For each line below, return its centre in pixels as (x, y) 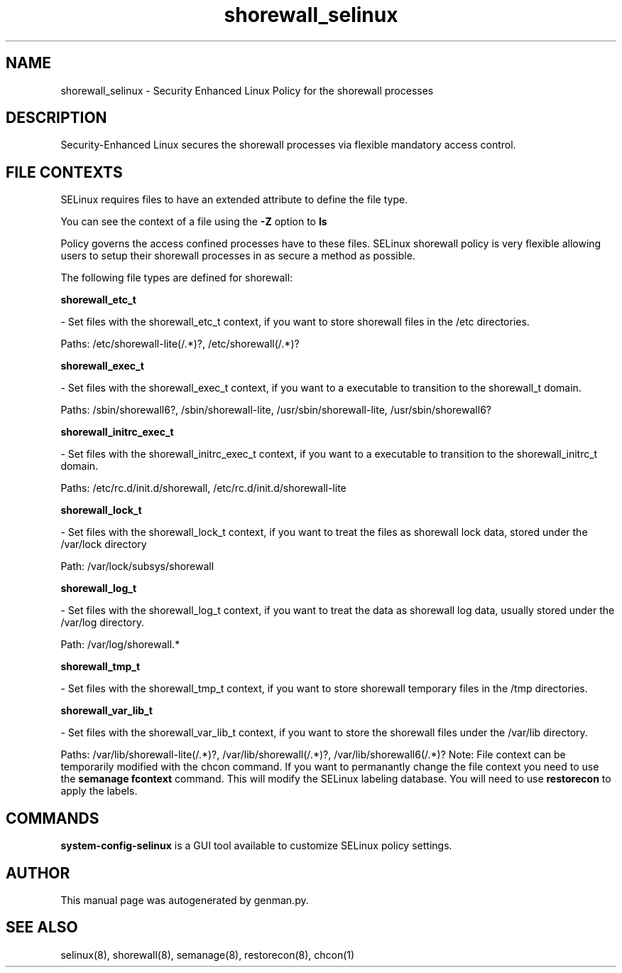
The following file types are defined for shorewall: (177, 278)
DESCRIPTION (56, 118)
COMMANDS (53, 818)
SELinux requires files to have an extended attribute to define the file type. (234, 200)
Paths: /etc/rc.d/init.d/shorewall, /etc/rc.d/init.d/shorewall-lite (203, 488)
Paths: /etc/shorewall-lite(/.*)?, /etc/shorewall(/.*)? (180, 344)
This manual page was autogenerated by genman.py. (185, 900)
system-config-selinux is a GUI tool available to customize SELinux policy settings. (256, 846)
